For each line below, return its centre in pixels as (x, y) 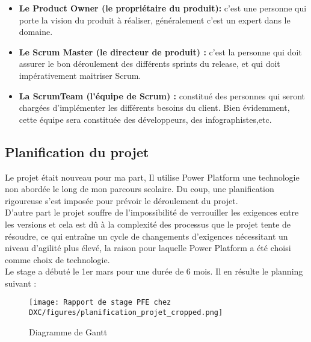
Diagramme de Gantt (68, 331)
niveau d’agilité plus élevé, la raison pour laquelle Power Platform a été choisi (148, 248)
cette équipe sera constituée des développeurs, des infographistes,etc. (145, 119)
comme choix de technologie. (57, 259)
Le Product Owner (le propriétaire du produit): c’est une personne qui (163, 8)
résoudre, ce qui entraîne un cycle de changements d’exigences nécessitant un (146, 236)
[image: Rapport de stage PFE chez (100, 303)
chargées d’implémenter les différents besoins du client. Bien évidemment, (154, 107)
